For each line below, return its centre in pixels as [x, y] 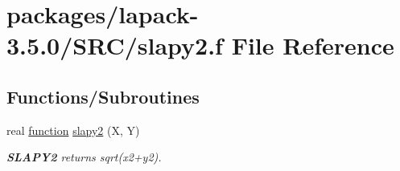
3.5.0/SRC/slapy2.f [115, 45]
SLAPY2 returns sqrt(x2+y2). [84, 157]
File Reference [313, 45]
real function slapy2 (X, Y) [73, 130]
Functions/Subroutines [103, 96]
